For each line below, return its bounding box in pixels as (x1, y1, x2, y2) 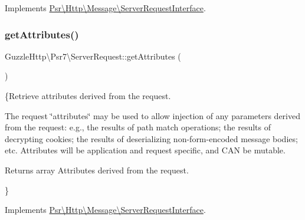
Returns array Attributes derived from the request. (5, 163, 189, 176)
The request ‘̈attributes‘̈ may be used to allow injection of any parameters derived (5, 109, 300, 122)
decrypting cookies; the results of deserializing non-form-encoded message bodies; (5, 132, 298, 145)
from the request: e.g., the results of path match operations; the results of (5, 121, 271, 133)
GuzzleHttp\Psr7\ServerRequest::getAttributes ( (5, 50, 181, 62)
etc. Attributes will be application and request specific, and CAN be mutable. (5, 144, 286, 156)
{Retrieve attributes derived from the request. (5, 90, 171, 101)
